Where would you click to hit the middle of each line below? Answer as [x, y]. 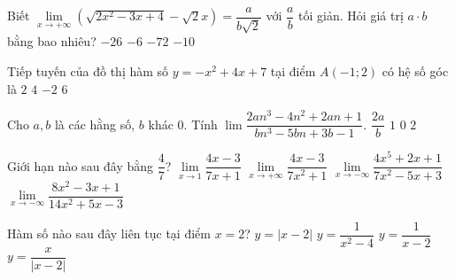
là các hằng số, [95, 124]
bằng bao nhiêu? [52, 41]
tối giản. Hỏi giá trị [351, 16]
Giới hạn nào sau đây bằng [81, 165]
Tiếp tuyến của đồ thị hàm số [88, 71]
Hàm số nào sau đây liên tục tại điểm [109, 233]
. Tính [201, 124]
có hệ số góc [415, 71]
